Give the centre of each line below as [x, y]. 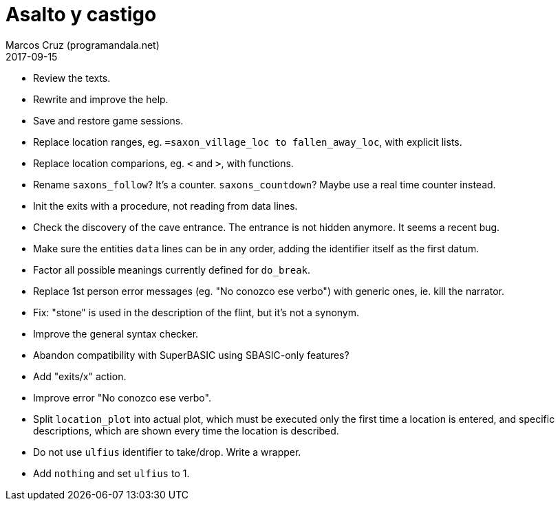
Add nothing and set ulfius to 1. [111, 473]
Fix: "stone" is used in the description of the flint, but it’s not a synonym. [196, 312]
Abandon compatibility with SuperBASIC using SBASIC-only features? [191, 355]
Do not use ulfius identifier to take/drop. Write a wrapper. [167, 452]
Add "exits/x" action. [80, 376]
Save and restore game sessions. [108, 120]
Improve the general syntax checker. [116, 333]
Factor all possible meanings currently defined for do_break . [172, 269]
